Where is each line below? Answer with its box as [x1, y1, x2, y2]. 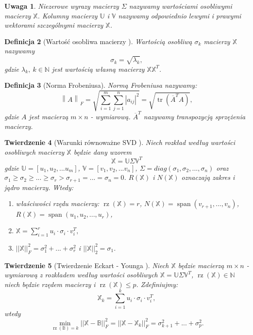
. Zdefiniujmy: [136, 279, 178, 289]
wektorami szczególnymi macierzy [4, 20, 103, 30]
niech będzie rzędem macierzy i [4, 279, 96, 289]
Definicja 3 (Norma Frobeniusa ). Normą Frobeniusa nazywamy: [4, 80, 197, 90]
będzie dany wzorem [73, 146, 132, 157]
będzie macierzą [178, 260, 224, 270]
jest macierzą [29, 111, 68, 121]
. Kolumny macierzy [37, 10, 98, 20]
